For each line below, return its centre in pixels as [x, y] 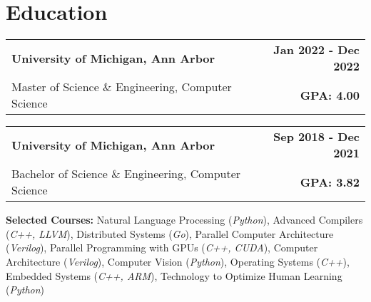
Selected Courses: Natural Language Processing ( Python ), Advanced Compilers [184, 220]
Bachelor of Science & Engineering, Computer [126, 174]
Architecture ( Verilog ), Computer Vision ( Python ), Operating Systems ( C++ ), [178, 261]
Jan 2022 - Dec [316, 50]
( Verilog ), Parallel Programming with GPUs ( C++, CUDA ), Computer [162, 248]
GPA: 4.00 [330, 95]
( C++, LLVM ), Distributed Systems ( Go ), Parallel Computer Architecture [170, 233]
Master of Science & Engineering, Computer [122, 87]
